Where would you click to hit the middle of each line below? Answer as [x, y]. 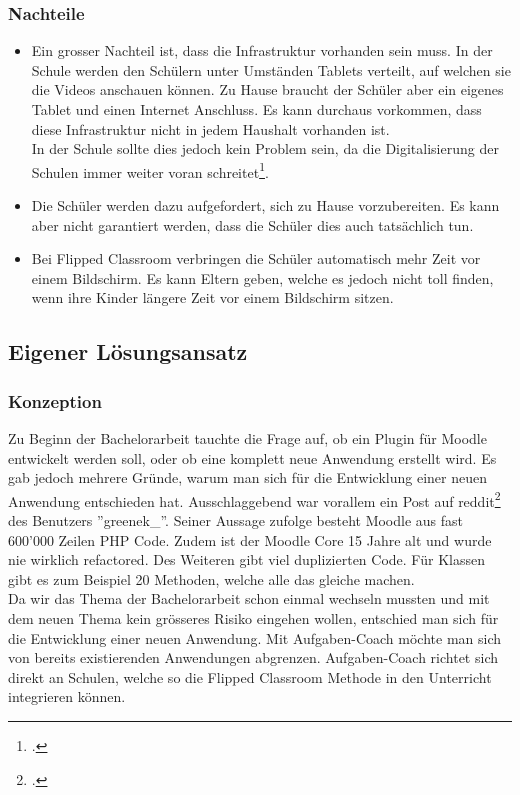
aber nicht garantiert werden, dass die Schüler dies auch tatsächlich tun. [252, 224]
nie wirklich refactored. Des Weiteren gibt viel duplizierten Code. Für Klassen [246, 559]
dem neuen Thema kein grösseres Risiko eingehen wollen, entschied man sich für [253, 618]
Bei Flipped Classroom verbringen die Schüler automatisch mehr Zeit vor [256, 258]
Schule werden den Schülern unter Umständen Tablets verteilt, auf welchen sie [271, 69]
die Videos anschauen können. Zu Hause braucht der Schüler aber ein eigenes [267, 89]
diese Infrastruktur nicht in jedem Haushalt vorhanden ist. [210, 128]
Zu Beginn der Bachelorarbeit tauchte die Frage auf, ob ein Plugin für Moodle [247, 438]
